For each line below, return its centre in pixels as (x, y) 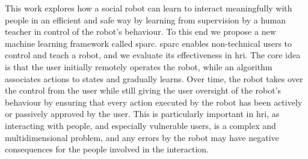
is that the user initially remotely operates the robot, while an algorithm (139, 66)
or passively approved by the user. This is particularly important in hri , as (142, 114)
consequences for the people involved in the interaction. (107, 149)
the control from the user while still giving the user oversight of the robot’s (143, 90)
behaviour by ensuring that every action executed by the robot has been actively (154, 102)
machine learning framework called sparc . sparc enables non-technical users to (149, 43)
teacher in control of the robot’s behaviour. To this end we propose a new (140, 31)
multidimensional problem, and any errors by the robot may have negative (142, 137)
